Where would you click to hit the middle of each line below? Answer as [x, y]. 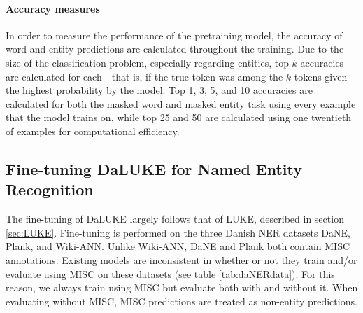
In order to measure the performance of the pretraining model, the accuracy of [174, 35]
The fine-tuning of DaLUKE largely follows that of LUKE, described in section [175, 219]
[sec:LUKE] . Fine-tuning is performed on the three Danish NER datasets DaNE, [178, 232]
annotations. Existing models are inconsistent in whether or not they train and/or [181, 259]
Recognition [50, 189]
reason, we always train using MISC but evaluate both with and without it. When [182, 287]
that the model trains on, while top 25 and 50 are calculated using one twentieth [179, 117]
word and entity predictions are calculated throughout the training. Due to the [175, 49]
